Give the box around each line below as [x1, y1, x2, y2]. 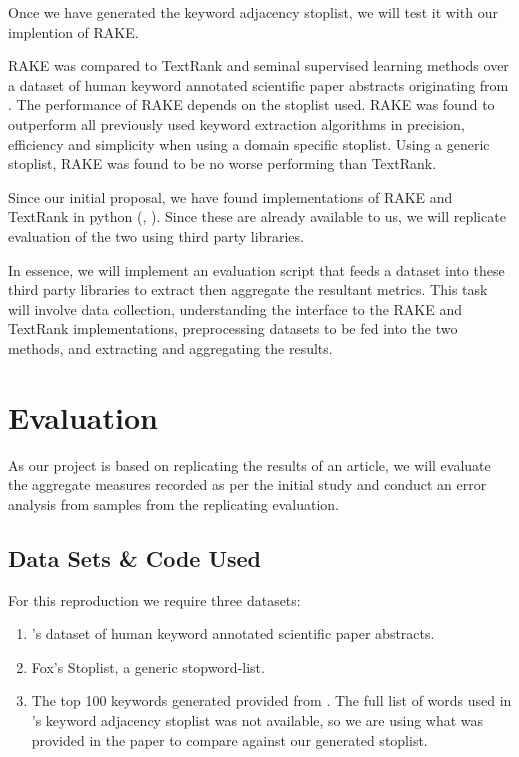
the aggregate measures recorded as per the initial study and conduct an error [8, 474, 487, 495]
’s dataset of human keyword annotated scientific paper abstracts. [31, 623, 435, 644]
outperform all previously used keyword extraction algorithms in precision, [8, 113, 465, 134]
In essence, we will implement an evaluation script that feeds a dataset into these [8, 259, 505, 280]
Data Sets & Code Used [8, 542, 262, 573]
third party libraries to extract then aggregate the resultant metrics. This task [8, 279, 488, 300]
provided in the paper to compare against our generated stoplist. [31, 729, 428, 750]
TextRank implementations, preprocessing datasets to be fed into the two [8, 318, 458, 339]
